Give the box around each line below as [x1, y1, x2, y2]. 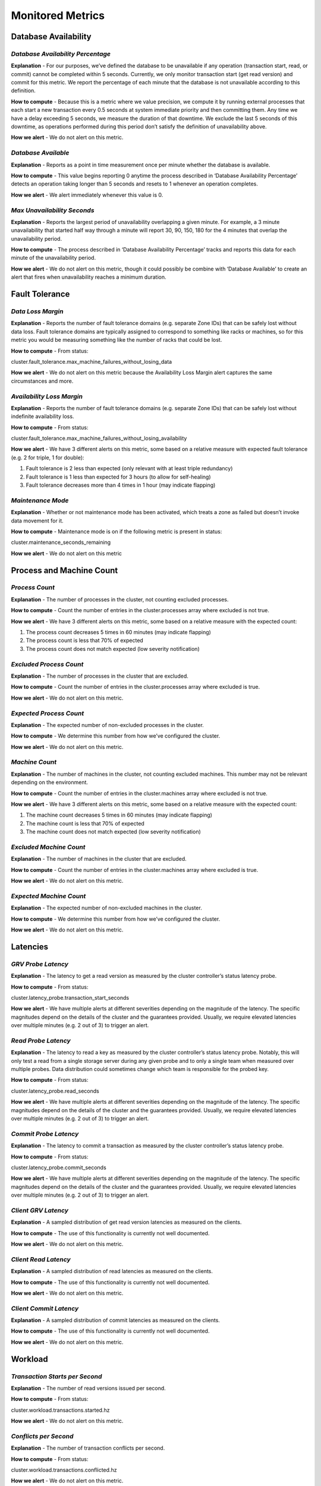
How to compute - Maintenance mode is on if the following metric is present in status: [11, 528, 222, 535]
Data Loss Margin [11, 307, 64, 316]
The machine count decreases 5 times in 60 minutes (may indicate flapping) [26, 811, 212, 818]
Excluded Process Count [11, 660, 84, 668]
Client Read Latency [11, 1255, 71, 1263]
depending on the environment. [11, 779, 89, 786]
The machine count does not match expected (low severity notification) [26, 828, 202, 835]
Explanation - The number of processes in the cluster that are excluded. [11, 672, 188, 679]
